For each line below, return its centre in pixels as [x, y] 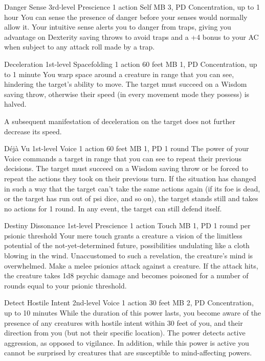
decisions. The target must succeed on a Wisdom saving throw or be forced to [126, 168]
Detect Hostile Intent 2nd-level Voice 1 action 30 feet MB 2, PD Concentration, [129, 303]
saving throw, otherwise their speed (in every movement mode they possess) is [127, 94]
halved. [15, 104]
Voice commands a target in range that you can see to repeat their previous [123, 158]
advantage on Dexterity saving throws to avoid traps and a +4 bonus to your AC [131, 37]
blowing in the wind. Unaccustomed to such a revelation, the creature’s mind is [129, 256]
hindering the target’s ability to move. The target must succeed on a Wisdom [126, 84]
